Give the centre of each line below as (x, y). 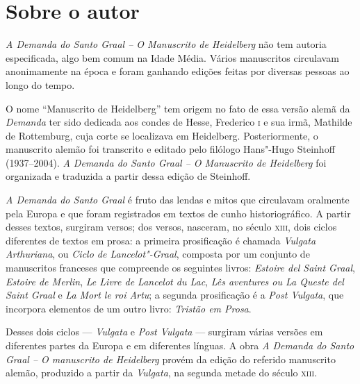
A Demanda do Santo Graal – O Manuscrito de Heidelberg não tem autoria (166, 44)
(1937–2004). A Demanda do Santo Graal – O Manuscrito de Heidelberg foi (166, 162)
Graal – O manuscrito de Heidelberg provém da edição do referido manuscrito (171, 359)
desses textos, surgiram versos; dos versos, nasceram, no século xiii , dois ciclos (171, 227)
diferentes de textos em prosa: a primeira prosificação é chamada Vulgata (161, 240)
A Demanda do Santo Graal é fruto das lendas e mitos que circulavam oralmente (178, 200)
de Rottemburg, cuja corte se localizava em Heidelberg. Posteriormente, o (162, 135)
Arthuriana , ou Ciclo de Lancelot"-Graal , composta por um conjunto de (158, 254)
